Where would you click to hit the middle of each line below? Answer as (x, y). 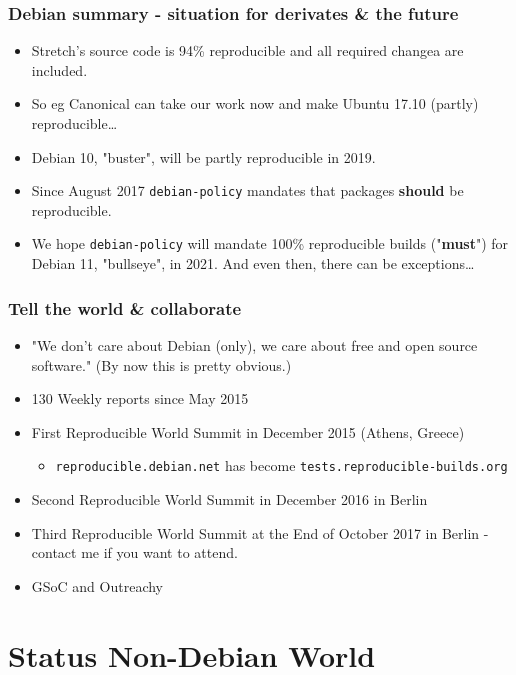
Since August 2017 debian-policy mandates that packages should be (247, 190)
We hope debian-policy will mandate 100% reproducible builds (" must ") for (270, 243)
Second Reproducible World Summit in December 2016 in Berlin (229, 498)
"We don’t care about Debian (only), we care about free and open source (254, 344)
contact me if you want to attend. (134, 552)
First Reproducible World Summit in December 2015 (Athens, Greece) (248, 431)
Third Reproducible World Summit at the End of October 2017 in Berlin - (260, 532)
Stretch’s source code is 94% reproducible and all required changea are (247, 50)
